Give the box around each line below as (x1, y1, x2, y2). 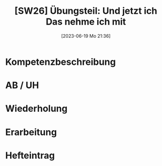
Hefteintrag (5, 150, 55, 161)
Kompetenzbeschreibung (5, 56, 116, 67)
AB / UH (5, 80, 39, 91)
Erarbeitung (5, 126, 57, 138)
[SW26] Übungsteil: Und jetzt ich (14, 5, 157, 17)
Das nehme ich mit (45, 16, 126, 28)
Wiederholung (5, 103, 68, 114)
